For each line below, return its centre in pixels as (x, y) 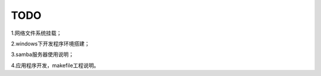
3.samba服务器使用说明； (43, 54)
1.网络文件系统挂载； (36, 33)
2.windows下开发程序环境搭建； (51, 44)
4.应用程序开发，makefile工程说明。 (55, 65)
